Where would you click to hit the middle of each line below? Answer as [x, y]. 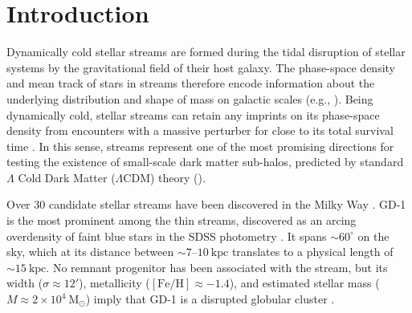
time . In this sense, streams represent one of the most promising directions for [200, 146]
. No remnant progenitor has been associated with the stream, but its [217, 267]
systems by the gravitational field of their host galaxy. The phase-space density [201, 67]
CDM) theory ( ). [164, 177]
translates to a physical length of [312, 252]
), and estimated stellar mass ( [304, 283]
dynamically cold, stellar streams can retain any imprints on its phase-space [193, 114]
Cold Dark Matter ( [67, 177]
